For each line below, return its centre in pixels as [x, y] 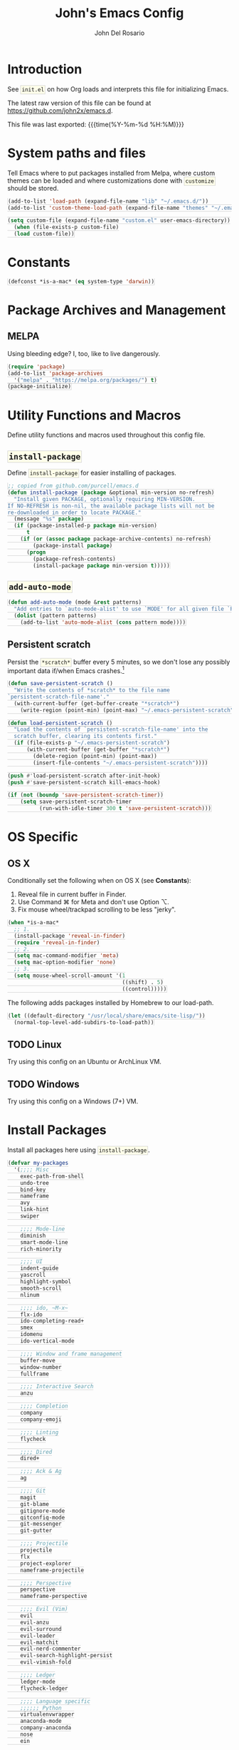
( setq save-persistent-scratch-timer [76, 802]
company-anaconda [46, 1728]
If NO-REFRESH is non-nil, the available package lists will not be [111, 506]
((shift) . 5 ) [143, 982]
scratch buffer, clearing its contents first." [86, 737]
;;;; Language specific [55, 1701]
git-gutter [36, 1531]
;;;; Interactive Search [57, 1387]
